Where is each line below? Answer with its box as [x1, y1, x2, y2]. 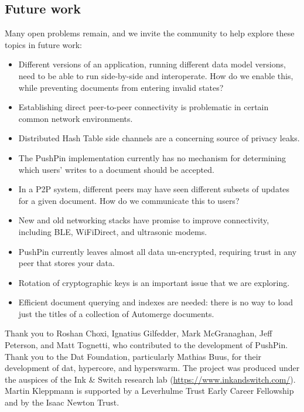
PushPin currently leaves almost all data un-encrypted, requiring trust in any [18, 245, 297, 257]
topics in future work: [5, 38, 83, 50]
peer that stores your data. [18, 257, 115, 269]
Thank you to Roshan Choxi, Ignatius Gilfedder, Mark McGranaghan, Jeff [5, 327, 272, 339]
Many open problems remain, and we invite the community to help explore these [5, 27, 295, 39]
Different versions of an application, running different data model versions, [18, 58, 286, 70]
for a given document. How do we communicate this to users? [18, 194, 240, 206]
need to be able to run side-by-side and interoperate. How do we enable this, [18, 69, 293, 81]
